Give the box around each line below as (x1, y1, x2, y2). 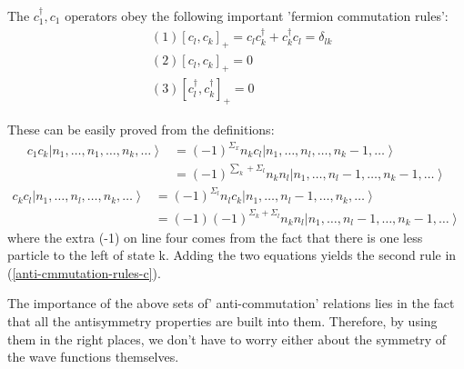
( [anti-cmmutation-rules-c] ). (7, 263, 161, 282)
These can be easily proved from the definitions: (7, 119, 275, 138)
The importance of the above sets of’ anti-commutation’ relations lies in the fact (7, 294, 455, 313)
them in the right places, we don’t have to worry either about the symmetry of (7, 329, 447, 348)
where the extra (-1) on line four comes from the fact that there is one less (7, 227, 423, 246)
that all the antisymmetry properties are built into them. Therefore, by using (7, 311, 438, 330)
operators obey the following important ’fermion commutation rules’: (65, 6, 449, 25)
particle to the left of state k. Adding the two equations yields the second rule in (7, 245, 457, 264)
